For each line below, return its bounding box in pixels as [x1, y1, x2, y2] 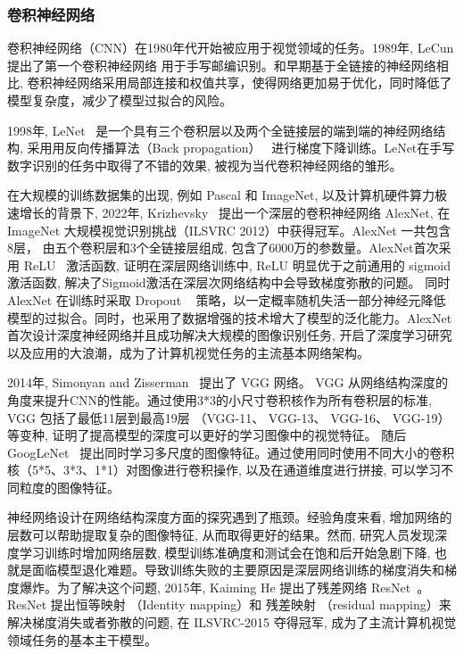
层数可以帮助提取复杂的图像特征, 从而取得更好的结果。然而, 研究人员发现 [7, 526, 435, 544]
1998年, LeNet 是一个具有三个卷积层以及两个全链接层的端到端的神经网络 [7, 120, 434, 139]
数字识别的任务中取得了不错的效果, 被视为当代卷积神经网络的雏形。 [7, 155, 402, 174]
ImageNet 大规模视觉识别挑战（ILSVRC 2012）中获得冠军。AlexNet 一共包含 [7, 220, 452, 239]
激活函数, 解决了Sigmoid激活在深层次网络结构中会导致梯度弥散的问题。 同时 [7, 273, 451, 292]
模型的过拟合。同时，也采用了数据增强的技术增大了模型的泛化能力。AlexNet [7, 308, 452, 327]
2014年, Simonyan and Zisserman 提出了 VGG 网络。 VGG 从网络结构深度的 [7, 373, 449, 392]
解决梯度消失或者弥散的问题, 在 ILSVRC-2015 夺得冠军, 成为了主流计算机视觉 [7, 613, 457, 632]
